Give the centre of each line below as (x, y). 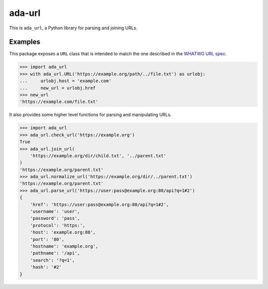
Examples (25, 42)
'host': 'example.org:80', (63, 232)
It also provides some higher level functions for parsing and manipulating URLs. (90, 115)
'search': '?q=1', (52, 260)
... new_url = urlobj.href (58, 88)
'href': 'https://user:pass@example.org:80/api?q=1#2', (100, 204)
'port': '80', (47, 239)
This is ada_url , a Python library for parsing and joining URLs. (73, 28)
